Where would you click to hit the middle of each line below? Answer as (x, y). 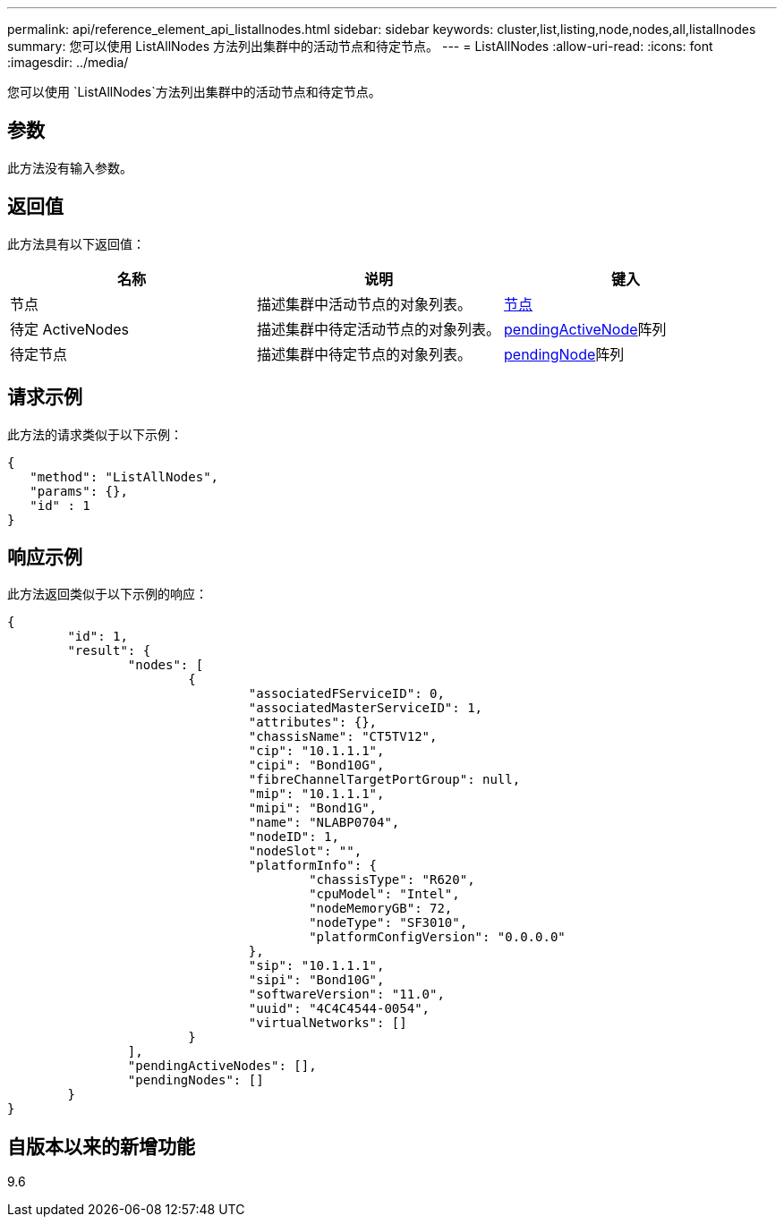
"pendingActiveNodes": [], (222, 1066)
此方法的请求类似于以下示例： (95, 434)
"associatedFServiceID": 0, (346, 694)
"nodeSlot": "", (305, 851)
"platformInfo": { (313, 866)
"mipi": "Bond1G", (313, 808)
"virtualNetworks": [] (328, 1023)
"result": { (109, 651)
